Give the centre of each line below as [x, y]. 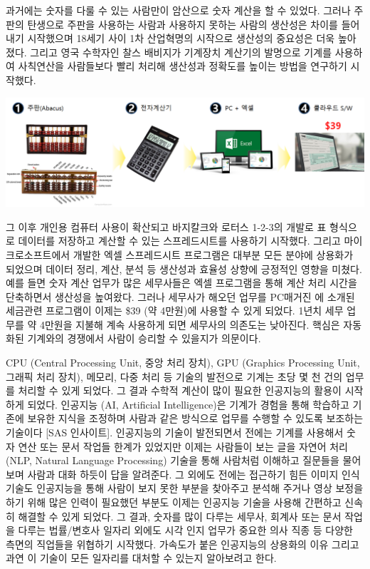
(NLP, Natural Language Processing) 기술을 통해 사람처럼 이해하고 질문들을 [173, 460]
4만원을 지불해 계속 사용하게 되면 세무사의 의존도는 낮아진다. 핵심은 [190, 324]
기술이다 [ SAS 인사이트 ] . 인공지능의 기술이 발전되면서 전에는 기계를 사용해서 [175, 432]
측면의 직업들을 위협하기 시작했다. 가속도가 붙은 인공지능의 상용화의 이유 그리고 [183, 544]
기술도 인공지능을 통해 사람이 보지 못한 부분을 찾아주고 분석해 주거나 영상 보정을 [185, 488]
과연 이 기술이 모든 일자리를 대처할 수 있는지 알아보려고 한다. [141, 558]
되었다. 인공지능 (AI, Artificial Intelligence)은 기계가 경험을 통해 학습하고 [188, 404]
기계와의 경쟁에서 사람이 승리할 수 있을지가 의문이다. [144, 338]
